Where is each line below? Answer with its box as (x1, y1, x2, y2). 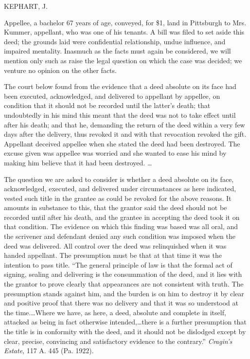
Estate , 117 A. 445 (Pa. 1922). (4, 345, 94, 356)
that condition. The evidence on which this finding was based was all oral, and (4, 221, 238, 232)
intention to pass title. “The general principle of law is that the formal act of (4, 259, 232, 269)
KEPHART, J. (4, 1, 48, 11)
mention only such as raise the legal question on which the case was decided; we (4, 55, 242, 65)
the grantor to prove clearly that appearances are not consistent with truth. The (4, 279, 244, 289)
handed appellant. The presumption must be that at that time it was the (4, 250, 222, 260)
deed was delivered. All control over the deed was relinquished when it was (4, 240, 227, 251)
